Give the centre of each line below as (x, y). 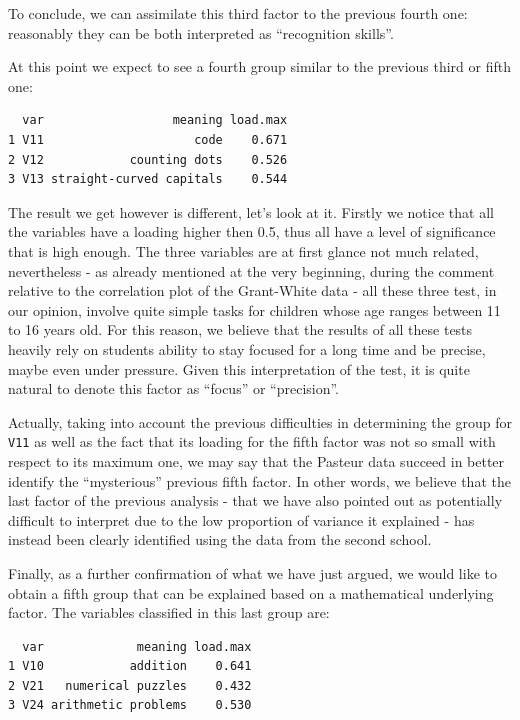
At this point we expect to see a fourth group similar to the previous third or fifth (260, 66)
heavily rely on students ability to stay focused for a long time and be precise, (247, 348)
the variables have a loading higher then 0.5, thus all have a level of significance (252, 231)
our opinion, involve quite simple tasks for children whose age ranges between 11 (254, 309)
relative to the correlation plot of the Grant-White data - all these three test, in (252, 290)
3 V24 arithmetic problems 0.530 (130, 705)
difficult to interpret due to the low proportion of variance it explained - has (241, 519)
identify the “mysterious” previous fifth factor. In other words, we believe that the (259, 480)
